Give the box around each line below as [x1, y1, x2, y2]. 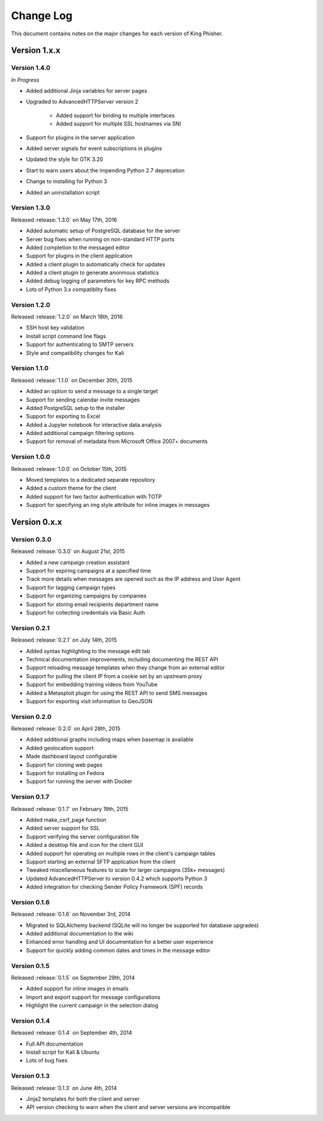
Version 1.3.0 [11, 203, 50, 212]
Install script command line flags [26, 332, 106, 339]
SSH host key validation [26, 324, 85, 332]
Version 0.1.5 [11, 961, 50, 970]
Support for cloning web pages [26, 761, 103, 768]
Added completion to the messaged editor [26, 244, 130, 251]
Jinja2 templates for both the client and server [26, 1095, 140, 1102]
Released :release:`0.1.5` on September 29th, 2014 [11, 974, 135, 981]
